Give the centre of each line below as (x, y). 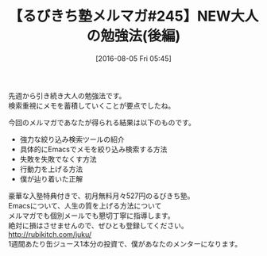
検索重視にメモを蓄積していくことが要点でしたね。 (92, 105)
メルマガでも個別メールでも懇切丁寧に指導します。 (91, 216)
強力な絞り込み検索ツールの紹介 (72, 139)
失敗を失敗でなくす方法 (58, 159)
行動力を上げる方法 (51, 169)
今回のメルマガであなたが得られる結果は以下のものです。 (102, 122)
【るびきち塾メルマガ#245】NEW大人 (133, 16)
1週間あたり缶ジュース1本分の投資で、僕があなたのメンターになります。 (125, 243)
